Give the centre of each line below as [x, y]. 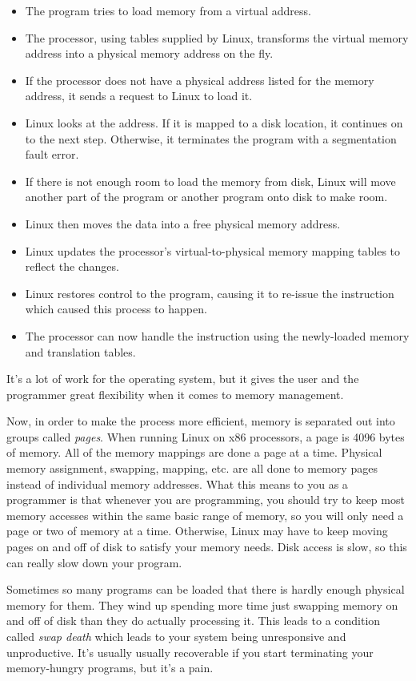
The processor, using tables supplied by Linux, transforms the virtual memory [217, 37]
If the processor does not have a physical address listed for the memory [200, 80]
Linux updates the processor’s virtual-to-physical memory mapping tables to [213, 250]
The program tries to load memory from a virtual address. [168, 10]
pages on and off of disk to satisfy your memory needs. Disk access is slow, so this [207, 547]
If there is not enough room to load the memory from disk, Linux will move [210, 181]
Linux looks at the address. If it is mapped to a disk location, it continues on [214, 122]
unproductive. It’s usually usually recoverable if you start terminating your [190, 652]
